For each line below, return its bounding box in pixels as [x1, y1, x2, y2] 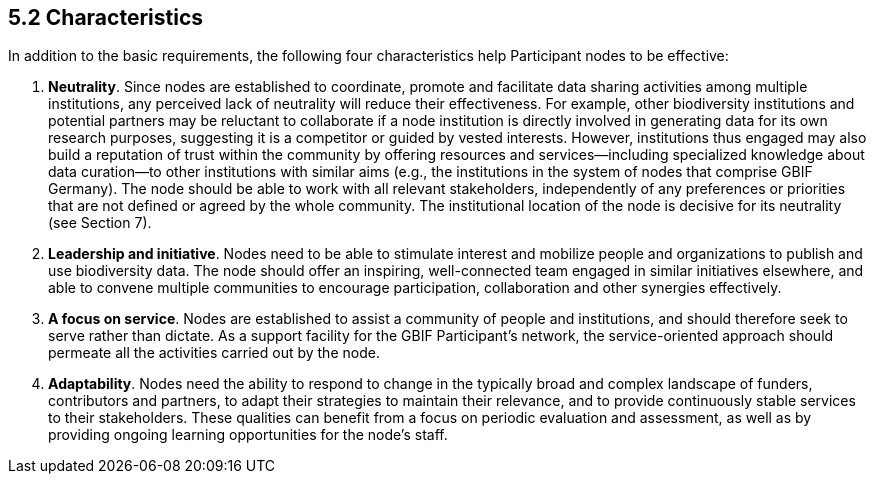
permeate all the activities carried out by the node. [48, 344, 380, 362]
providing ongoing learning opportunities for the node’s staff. [48, 426, 448, 444]
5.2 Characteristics [8, 5, 203, 30]
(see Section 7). [48, 214, 152, 232]
